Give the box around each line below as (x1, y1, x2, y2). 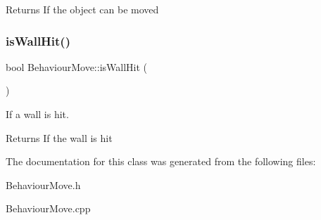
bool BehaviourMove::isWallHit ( (6, 59, 148, 74)
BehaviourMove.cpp (6, 201, 91, 216)
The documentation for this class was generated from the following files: (6, 154, 316, 169)
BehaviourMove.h (6, 177, 81, 192)
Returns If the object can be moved (6, 2, 159, 16)
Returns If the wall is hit (6, 130, 113, 145)
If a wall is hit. (6, 107, 69, 121)
